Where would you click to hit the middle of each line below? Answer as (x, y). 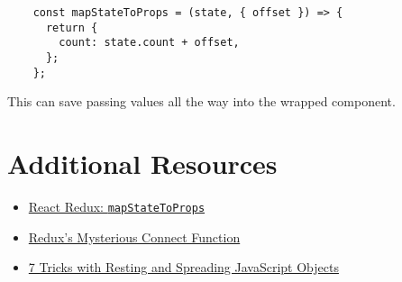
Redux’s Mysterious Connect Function (134, 237)
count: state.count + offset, (149, 43)
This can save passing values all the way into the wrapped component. (201, 101)
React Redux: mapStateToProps (117, 206)
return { (72, 27)
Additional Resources (142, 164)
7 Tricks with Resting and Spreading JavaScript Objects (183, 267)
